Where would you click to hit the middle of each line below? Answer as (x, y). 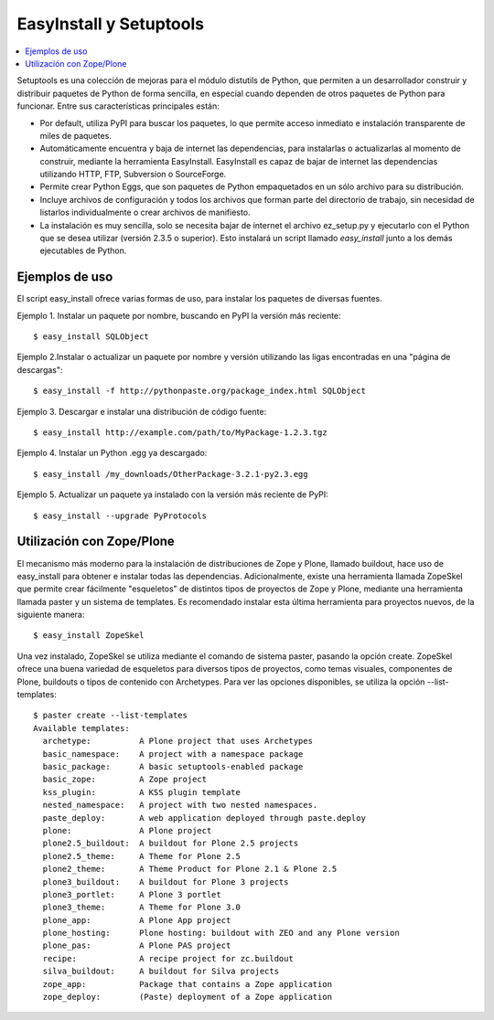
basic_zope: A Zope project (125, 780)
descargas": (40, 369)
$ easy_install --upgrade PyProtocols (120, 515)
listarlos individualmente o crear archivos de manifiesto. (145, 212)
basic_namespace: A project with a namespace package (173, 754)
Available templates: (81, 728)
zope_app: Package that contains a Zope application (188, 984)
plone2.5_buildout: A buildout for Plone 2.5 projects (171, 844)
